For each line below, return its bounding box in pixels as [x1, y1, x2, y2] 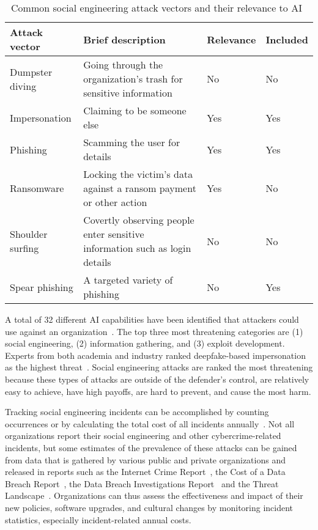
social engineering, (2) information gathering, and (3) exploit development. [5, 337, 285, 350]
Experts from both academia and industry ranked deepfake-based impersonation [5, 348, 306, 361]
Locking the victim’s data [83, 167, 193, 181]
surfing [10, 241, 39, 255]
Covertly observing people [83, 213, 194, 227]
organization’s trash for [83, 72, 183, 86]
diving [10, 78, 37, 93]
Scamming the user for [83, 135, 180, 149]
